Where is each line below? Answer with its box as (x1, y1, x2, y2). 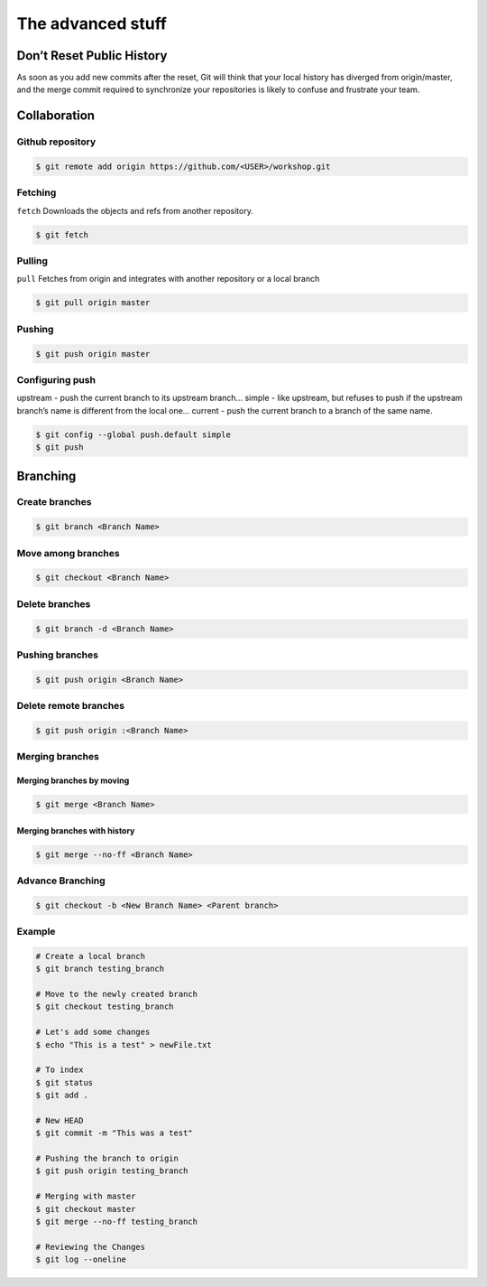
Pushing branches (16, 648, 99, 661)
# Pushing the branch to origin (35, 1153, 179, 1164)
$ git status (35, 1077, 94, 1087)
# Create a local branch (35, 951, 146, 961)
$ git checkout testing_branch (35, 1002, 175, 1012)
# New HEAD (35, 1115, 84, 1125)
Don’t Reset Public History (16, 48, 168, 63)
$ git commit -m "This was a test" (35, 1128, 193, 1138)
